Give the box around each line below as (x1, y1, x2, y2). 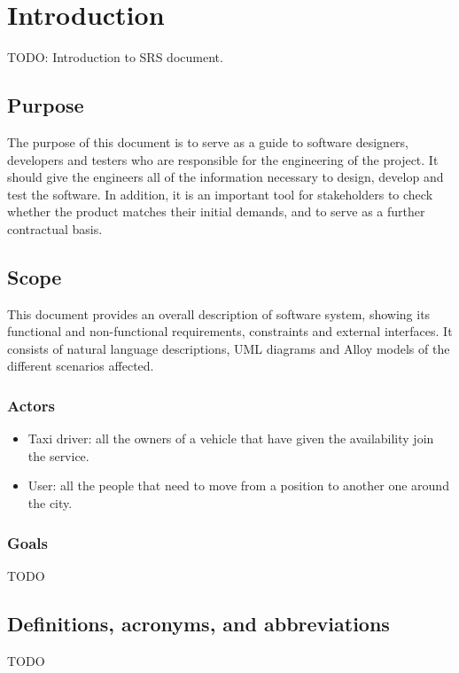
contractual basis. (7, 219, 103, 238)
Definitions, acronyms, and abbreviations (7, 609, 390, 637)
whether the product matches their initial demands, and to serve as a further (7, 202, 425, 221)
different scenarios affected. (7, 356, 154, 375)
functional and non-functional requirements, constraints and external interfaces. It (7, 322, 453, 340)
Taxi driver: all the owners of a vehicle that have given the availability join (27, 429, 434, 448)
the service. (27, 446, 89, 465)
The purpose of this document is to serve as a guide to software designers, (7, 132, 408, 151)
